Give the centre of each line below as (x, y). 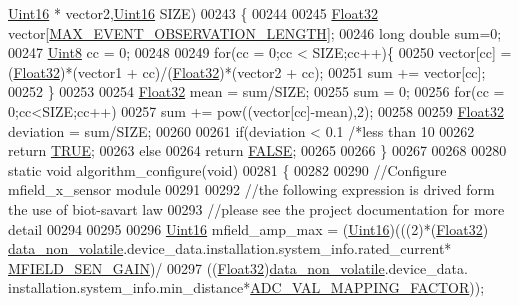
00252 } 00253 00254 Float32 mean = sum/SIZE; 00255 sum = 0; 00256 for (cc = (256, 91)
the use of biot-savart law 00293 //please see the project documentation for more (256, 208)
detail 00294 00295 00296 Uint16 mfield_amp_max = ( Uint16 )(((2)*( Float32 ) (248, 228)
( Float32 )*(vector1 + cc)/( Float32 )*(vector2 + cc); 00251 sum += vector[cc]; (247, 71)
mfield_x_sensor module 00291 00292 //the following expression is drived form (251, 189)
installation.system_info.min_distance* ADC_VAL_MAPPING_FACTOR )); (246, 287)
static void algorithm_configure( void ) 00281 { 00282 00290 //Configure (227, 169)
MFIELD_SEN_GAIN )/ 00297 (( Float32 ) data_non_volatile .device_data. (238, 267)
